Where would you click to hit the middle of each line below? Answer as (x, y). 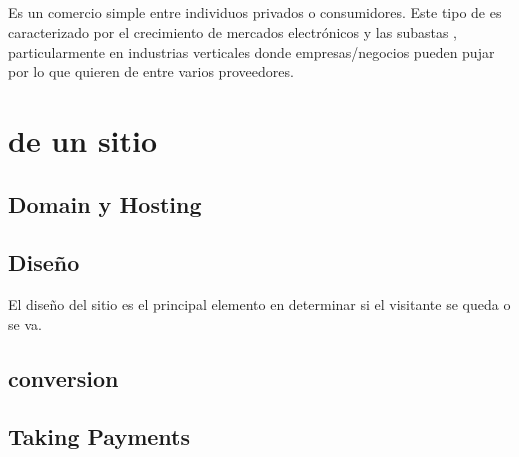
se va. (25, 323)
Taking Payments (99, 436)
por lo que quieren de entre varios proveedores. (151, 71)
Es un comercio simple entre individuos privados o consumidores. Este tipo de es (255, 12)
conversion (63, 377)
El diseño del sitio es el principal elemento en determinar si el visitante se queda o (259, 304)
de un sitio (83, 139)
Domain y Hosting (105, 203)
